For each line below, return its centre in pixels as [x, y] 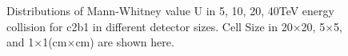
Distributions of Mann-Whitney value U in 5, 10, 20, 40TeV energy [170, 10]
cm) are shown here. [125, 42]
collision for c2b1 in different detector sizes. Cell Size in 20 [150, 26]
